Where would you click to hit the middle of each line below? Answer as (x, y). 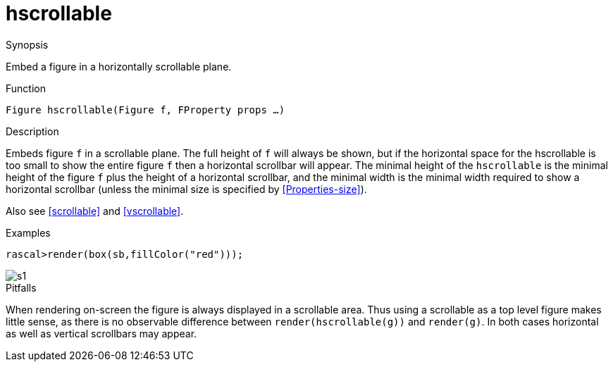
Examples (28, 232)
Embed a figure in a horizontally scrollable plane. (119, 66)
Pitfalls (21, 287)
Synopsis (27, 44)
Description (32, 131)
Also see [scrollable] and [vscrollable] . (95, 211)
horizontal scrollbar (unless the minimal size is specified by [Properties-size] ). (186, 189)
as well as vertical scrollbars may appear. (101, 333)
